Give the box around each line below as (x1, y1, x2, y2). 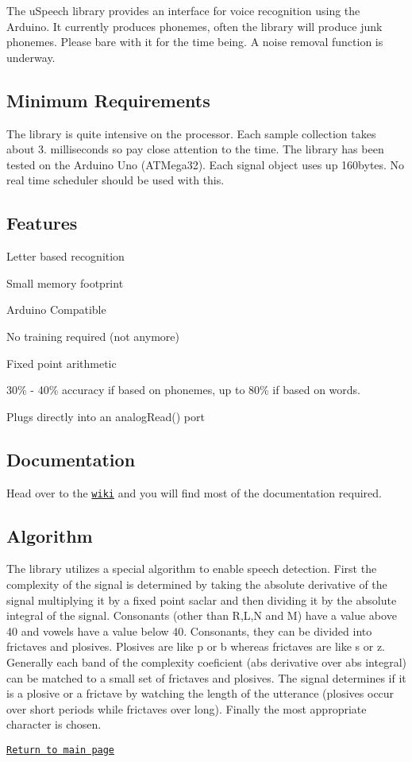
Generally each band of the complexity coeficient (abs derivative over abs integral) (6, 653, 406, 670)
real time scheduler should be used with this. (6, 172, 225, 188)
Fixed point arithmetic (6, 354, 117, 371)
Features (6, 211, 78, 235)
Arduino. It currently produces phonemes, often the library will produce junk (6, 17, 383, 34)
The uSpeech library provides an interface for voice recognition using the (6, 2, 360, 18)
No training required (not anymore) (6, 327, 179, 344)
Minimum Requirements (6, 87, 210, 112)
